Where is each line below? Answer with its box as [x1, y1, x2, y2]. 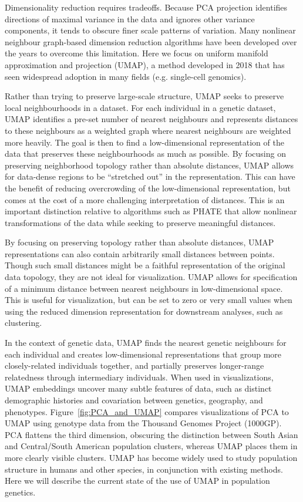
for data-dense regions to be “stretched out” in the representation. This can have [5, 170, 295, 183]
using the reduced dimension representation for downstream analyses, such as [5, 305, 283, 317]
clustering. [5, 316, 42, 329]
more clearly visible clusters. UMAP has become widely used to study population [5, 451, 298, 463]
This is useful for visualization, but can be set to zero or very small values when [5, 294, 292, 306]
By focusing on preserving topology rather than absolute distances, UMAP [5, 236, 274, 248]
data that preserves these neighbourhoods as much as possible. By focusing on [5, 147, 286, 160]
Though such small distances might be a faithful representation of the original [5, 259, 285, 271]
